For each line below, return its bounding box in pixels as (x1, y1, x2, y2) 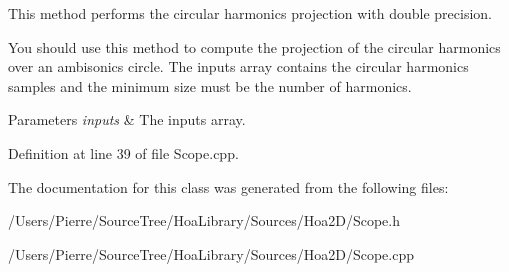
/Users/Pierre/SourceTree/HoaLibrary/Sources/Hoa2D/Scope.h (8, 210, 400, 231)
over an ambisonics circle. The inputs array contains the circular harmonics (8, 56, 469, 77)
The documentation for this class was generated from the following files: (8, 176, 449, 197)
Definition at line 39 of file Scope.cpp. (8, 142, 239, 163)
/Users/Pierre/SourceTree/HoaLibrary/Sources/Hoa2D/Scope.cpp (8, 243, 414, 264)
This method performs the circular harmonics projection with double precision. (8, 3, 493, 23)
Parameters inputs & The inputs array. (8, 109, 246, 130)
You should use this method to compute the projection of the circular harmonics (8, 36, 501, 57)
